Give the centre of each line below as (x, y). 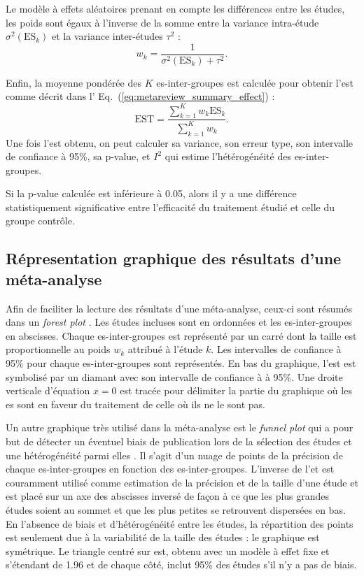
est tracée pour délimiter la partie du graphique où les (236, 390)
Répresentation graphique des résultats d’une (174, 258)
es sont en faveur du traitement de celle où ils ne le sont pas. (136, 404)
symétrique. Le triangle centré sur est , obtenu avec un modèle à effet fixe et (168, 550)
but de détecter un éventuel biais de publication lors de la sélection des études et (179, 441)
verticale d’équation (48, 390)
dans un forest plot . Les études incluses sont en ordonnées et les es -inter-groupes (179, 322)
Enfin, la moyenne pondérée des (73, 82)
